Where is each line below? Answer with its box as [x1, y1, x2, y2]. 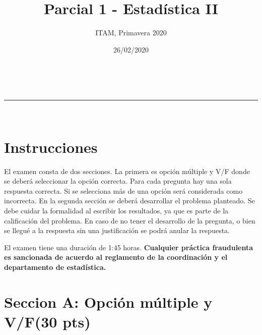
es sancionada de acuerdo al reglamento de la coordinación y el [4, 252, 228, 262]
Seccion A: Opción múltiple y [4, 291, 213, 312]
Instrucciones [4, 136, 98, 157]
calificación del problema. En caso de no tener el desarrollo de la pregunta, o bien [4, 215, 255, 226]
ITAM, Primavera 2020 [95, 27, 167, 38]
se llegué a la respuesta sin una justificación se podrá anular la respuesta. [4, 225, 230, 236]
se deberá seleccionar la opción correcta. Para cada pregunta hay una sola [4, 176, 232, 186]
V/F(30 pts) [4, 311, 91, 331]
